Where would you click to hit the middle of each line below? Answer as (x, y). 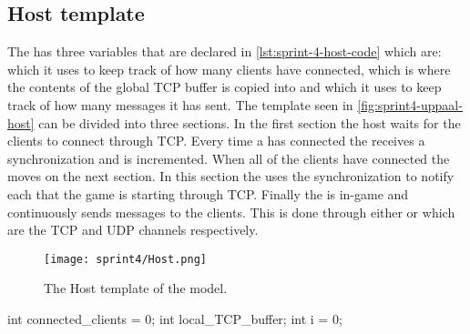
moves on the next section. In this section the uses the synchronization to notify (231, 176)
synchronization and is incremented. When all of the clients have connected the (229, 158)
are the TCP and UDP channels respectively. (133, 230)
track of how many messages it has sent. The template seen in (180, 104)
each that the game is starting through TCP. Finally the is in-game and (208, 193)
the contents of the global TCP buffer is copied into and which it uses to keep (225, 87)
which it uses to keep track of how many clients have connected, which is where (229, 69)
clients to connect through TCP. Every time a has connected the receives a (216, 141)
